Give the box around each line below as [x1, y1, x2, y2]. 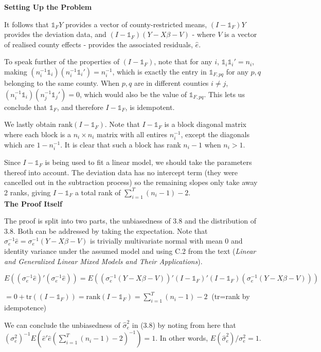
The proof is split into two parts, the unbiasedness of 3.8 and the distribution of [4, 215, 256, 226]
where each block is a [4, 128, 71, 139]
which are [4, 139, 34, 150]
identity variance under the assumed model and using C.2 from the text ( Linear [4, 246, 256, 256]
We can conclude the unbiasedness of [4, 319, 120, 330]
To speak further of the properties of [4, 56, 119, 67]
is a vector [224, 29, 257, 40]
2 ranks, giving [4, 187, 51, 197]
